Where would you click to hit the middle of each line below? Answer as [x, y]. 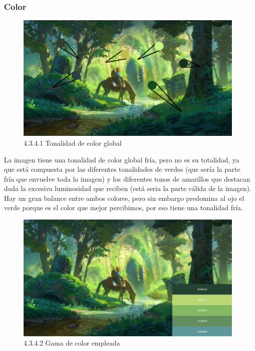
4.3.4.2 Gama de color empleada [72, 343]
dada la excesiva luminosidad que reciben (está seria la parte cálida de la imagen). [128, 188]
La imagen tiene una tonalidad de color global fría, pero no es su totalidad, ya [122, 159]
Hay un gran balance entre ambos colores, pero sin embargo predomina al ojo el [124, 198]
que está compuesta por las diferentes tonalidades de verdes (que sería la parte [122, 169]
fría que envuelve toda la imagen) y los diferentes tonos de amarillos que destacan [127, 178]
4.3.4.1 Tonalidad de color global [73, 143]
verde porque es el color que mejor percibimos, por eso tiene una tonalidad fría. [124, 207]
